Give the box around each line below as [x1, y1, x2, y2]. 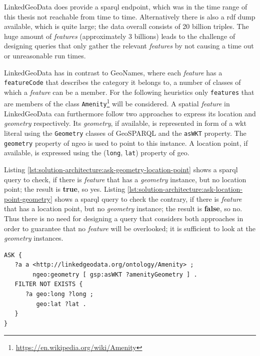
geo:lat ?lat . [36, 300, 86, 308]
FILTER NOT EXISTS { [14, 281, 83, 288]
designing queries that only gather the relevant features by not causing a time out [4, 40, 254, 51]
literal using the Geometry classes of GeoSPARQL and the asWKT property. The [4, 127, 246, 138]
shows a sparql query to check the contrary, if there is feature [54, 193, 242, 204]
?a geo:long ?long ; [25, 291, 93, 298]
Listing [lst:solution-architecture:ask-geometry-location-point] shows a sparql [4, 164, 238, 174]
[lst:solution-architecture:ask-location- [127, 184, 243, 194]
